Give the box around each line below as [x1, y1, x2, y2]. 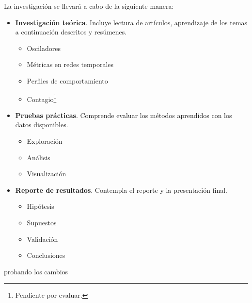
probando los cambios [4, 266, 68, 276]
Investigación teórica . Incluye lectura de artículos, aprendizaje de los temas [15, 17, 248, 27]
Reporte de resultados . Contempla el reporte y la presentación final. [15, 185, 227, 195]
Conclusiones [27, 250, 65, 260]
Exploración [27, 136, 63, 146]
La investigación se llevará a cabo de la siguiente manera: [4, 1, 174, 11]
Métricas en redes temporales [27, 59, 114, 69]
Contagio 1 [27, 92, 57, 104]
